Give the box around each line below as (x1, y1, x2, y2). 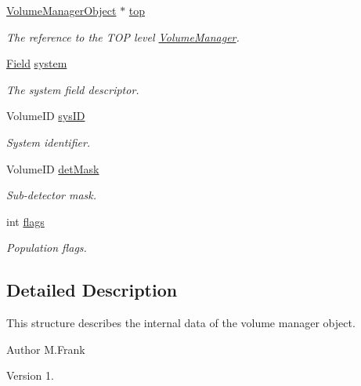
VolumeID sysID (6, 107, 85, 124)
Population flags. (6, 239, 87, 256)
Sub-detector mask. (6, 187, 97, 203)
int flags (6, 213, 45, 229)
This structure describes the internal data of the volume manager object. (6, 315, 356, 331)
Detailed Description (6, 278, 178, 302)
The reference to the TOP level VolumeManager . (6, 28, 240, 45)
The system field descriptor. (6, 81, 139, 97)
